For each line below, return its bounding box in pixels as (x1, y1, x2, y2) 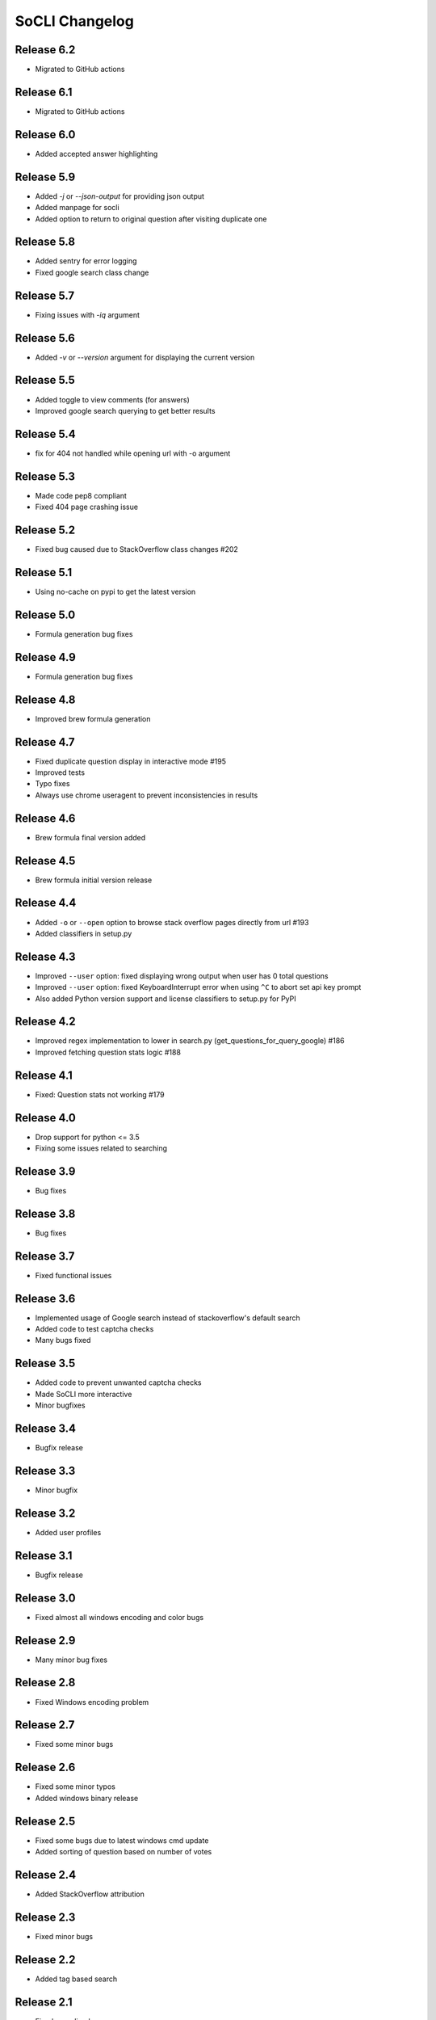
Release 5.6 (15, 331, 76, 345)
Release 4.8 (15, 692, 76, 706)
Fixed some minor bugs (35, 1740, 114, 1749)
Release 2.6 (15, 1761, 76, 1774)
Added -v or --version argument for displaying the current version (35, 352, 255, 362)
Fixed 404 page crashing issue (35, 502, 139, 512)
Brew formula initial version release (35, 875, 153, 885)
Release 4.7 (15, 735, 76, 749)
